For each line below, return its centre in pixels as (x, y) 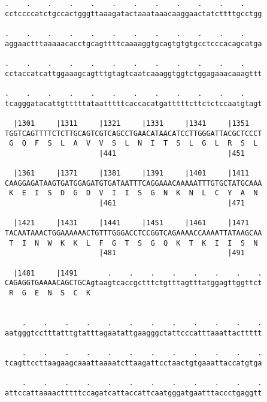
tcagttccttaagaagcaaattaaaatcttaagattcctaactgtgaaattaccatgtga (133, 363)
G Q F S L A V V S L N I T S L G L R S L (133, 143)
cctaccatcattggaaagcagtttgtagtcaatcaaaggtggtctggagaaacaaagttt (133, 73)
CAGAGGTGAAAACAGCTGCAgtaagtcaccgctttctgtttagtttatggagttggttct (133, 283)
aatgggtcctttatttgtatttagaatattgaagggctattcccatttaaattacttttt (133, 333)
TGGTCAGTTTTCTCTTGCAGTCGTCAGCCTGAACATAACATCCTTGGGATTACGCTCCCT (133, 133)
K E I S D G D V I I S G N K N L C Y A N (133, 193)
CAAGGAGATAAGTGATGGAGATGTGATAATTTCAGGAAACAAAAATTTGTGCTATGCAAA (133, 183)
